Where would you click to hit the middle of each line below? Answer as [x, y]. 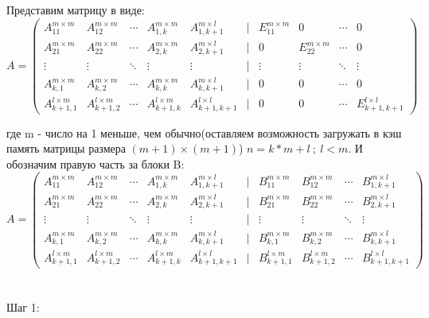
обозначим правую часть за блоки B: [96, 163]
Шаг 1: [23, 306]
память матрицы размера [66, 148]
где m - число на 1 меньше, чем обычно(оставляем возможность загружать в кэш [204, 132]
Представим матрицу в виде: [76, 10]
